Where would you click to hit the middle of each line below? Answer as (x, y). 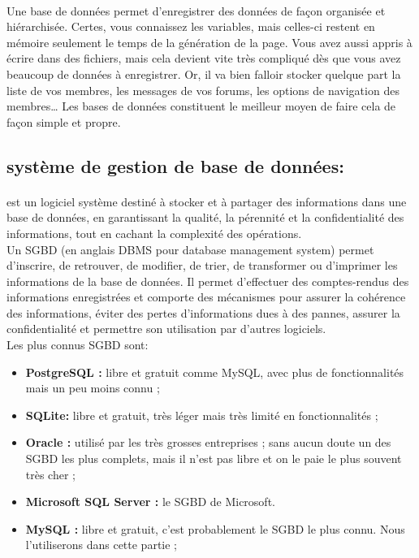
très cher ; (50, 474)
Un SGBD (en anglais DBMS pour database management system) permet (190, 249)
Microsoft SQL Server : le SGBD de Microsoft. (150, 502)
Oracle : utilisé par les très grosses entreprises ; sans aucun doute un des (208, 442)
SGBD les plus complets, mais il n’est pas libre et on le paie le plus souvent (214, 459)
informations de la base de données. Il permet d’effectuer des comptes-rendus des (208, 281)
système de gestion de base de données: (175, 165)
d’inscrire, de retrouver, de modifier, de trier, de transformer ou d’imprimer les (202, 265)
